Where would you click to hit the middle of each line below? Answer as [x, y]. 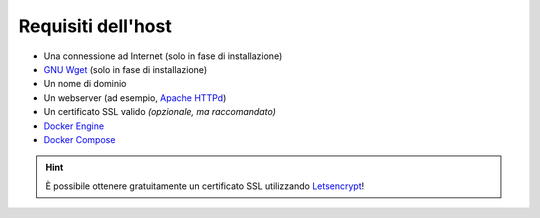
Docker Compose [79, 139]
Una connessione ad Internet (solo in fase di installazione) [163, 56]
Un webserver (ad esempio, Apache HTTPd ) [135, 97]
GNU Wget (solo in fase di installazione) [125, 69]
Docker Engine [74, 126]
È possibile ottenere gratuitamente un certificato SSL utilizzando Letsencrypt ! [205, 186]
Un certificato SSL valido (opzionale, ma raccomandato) [160, 112]
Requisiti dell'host [95, 26]
